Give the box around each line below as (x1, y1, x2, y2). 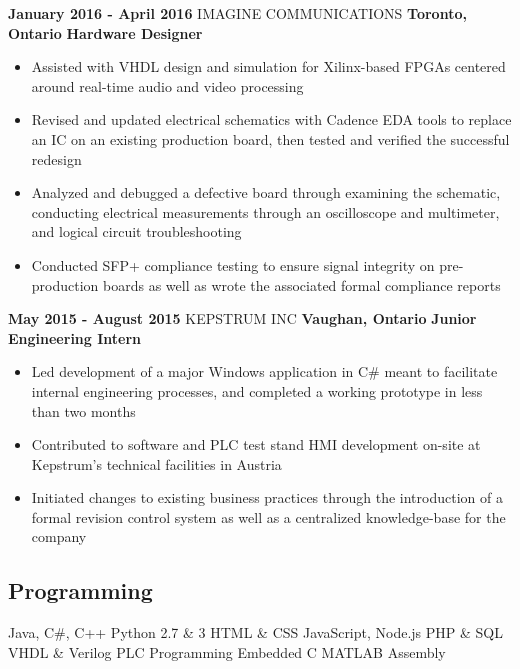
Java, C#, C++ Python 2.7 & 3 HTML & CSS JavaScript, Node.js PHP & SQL (8, 622, 503, 643)
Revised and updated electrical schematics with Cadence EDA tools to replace (31, 109, 512, 130)
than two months (31, 400, 136, 421)
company (31, 526, 87, 547)
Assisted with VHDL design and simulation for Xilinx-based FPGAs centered (31, 56, 506, 77)
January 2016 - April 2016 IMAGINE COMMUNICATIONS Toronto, (8, 3, 467, 23)
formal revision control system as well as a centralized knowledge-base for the (31, 506, 506, 527)
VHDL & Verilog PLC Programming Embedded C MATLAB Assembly (8, 641, 446, 662)
